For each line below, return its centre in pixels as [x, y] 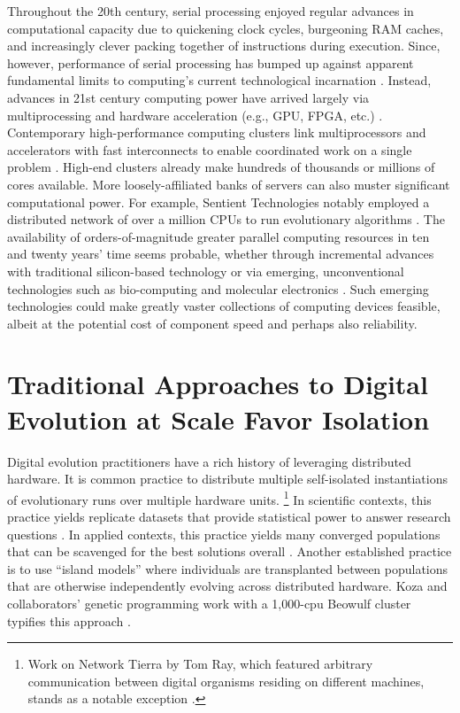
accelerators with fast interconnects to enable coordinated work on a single [210, 149]
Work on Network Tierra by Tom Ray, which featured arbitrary [200, 664]
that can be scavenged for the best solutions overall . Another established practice [230, 551]
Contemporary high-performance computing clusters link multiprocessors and [217, 132]
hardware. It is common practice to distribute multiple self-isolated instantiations [228, 479]
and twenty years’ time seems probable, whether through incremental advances [221, 254]
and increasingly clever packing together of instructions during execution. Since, [224, 46]
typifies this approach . [69, 620]
